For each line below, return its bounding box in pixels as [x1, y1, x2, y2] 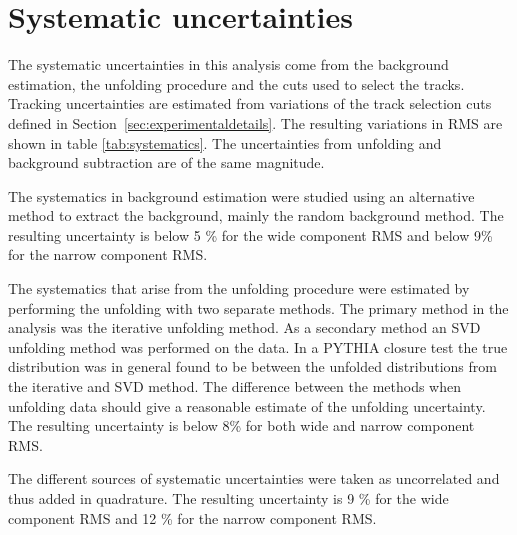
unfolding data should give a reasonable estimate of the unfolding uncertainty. [8, 395, 486, 416]
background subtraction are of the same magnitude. [8, 152, 325, 173]
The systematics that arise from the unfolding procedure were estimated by [8, 278, 470, 299]
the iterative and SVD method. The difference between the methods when [8, 376, 461, 397]
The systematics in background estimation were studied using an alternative [8, 185, 475, 206]
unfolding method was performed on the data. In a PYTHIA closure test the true [8, 336, 508, 357]
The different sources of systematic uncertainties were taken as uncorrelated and [8, 468, 500, 489]
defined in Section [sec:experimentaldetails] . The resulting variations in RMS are [8, 112, 503, 133]
